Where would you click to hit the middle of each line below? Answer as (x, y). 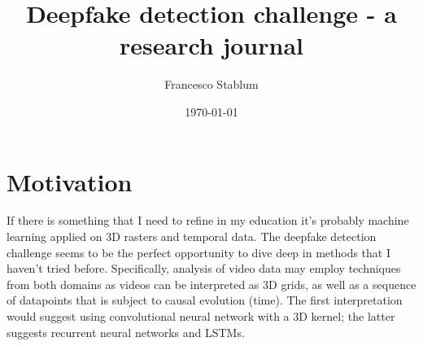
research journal (211, 45)
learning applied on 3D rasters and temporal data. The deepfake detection (192, 237)
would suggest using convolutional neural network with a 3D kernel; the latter (201, 316)
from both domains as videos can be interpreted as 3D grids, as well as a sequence (211, 284)
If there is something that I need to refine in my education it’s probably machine (208, 220)
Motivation (70, 181)
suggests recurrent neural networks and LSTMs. (126, 332)
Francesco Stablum (211, 84)
